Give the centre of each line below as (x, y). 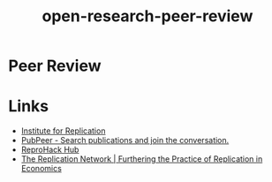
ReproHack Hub (50, 150)
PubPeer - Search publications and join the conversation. (125, 140)
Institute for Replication (63, 131)
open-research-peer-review (147, 16)
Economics (42, 169)
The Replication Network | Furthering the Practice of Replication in (142, 159)
